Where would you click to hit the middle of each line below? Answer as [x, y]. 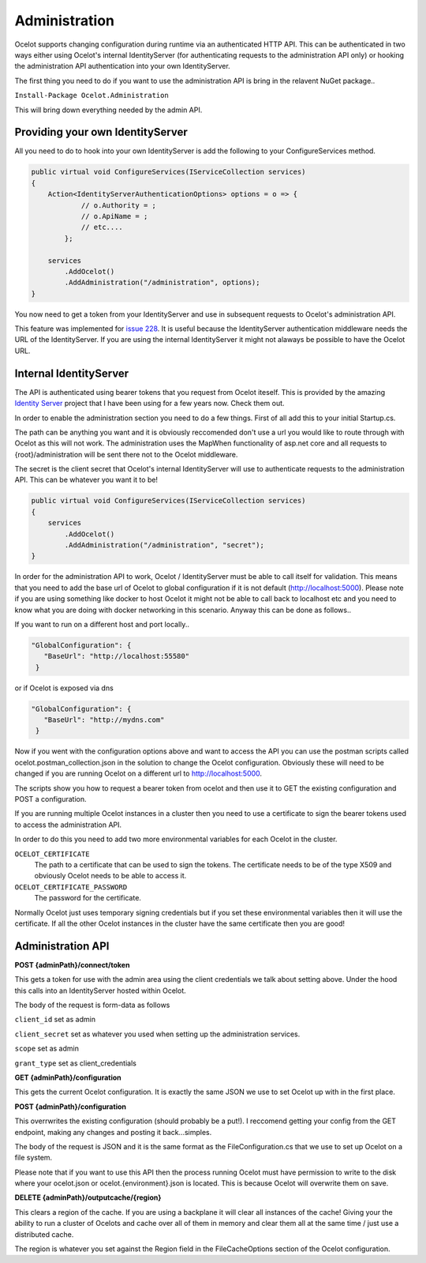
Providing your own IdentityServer [101, 132]
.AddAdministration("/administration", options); [162, 283]
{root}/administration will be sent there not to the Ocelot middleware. [126, 454]
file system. [34, 1158]
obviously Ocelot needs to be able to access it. [110, 876]
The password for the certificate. [88, 898]
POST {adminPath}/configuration [70, 1107]
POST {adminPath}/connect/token [72, 964]
